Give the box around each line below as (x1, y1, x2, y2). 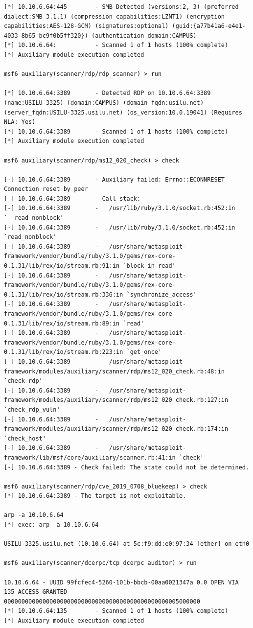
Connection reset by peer (4, 186, 88, 193)
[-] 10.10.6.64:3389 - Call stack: (4, 195, 141, 202)
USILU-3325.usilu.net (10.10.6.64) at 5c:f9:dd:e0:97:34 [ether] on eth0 (4, 540, 250, 548)
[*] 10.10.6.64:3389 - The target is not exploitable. (4, 492, 186, 500)
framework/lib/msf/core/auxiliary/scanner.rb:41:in (4, 454, 176, 461)
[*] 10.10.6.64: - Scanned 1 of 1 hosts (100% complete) (4, 42, 229, 49)
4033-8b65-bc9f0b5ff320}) (4, 32, 88, 39)
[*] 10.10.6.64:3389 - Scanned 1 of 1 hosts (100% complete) (4, 128, 229, 135)
